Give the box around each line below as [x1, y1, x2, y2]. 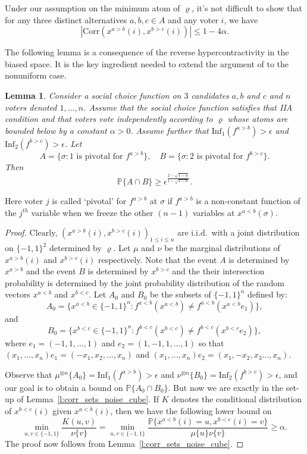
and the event [26, 265, 76, 277]
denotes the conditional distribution [171, 393, 302, 405]
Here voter [5, 195, 43, 207]
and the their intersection [172, 265, 265, 277]
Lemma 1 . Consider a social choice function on [5, 89, 181, 101]
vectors [5, 288, 30, 300]
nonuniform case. [5, 69, 67, 82]
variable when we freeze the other [31, 206, 153, 218]
